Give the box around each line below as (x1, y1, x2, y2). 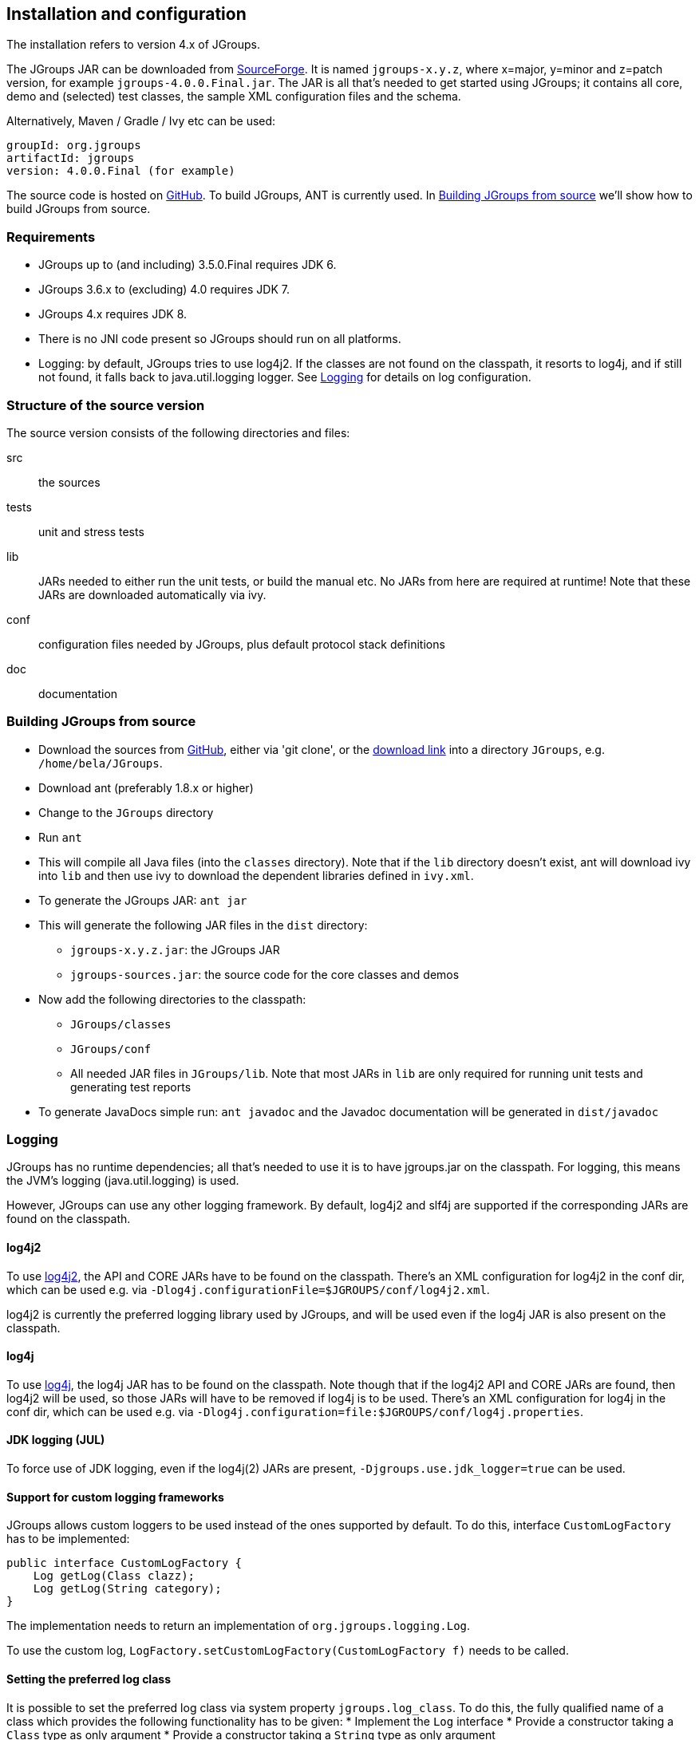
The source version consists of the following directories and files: (6, 425, 350, 440)
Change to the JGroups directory (38, 805, 214, 819)
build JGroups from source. (6, 202, 151, 216)
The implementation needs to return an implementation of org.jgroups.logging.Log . (6, 1619, 471, 1633)
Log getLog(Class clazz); (33, 1569, 195, 1583)
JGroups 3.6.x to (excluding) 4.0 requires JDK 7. (38, 282, 290, 297)
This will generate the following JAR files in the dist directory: (38, 917, 368, 932)
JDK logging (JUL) (6, 1433, 105, 1447)
